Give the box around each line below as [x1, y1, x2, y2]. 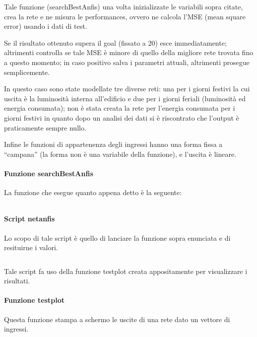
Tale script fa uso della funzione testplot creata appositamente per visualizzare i [4, 266, 248, 276]
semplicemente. [4, 67, 50, 77]
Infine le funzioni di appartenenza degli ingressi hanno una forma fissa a [4, 139, 223, 149]
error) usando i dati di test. [4, 21, 87, 31]
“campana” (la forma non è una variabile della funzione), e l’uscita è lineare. [4, 148, 237, 159]
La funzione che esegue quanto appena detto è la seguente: [4, 187, 182, 198]
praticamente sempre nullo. [4, 122, 86, 133]
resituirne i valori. [4, 242, 58, 253]
